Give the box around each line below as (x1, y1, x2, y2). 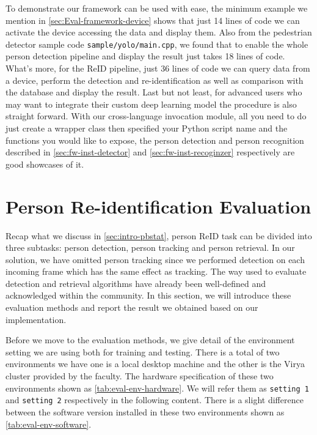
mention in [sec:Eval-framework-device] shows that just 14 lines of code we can (5, 13, 300, 26)
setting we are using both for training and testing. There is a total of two (5, 345, 280, 358)
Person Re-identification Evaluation (5, 193, 312, 218)
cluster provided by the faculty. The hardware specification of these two (5, 370, 274, 382)
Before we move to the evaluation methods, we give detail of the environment (5, 333, 295, 346)
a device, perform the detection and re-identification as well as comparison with (5, 73, 304, 86)
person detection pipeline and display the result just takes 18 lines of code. (5, 50, 285, 62)
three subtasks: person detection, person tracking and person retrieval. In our (5, 241, 295, 254)
